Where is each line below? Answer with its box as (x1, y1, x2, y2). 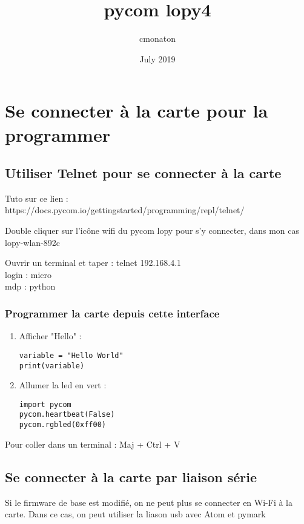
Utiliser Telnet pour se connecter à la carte (5, 164, 282, 182)
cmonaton (139, 32, 176, 45)
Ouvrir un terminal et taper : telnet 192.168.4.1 (5, 256, 182, 269)
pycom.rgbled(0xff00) (19, 420, 106, 429)
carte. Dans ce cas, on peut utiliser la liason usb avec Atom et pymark (5, 508, 266, 520)
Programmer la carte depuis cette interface (5, 305, 220, 320)
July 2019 (139, 52, 176, 65)
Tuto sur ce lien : (5, 191, 68, 204)
